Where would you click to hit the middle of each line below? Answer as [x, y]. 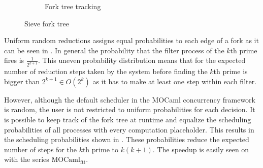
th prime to [100, 149]
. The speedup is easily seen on [201, 149]
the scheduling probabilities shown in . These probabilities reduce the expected [127, 139]
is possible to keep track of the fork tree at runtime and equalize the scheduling [128, 120]
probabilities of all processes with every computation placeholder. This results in [129, 129]
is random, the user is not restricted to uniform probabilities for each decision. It [130, 109]
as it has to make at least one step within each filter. [175, 81]
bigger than [22, 81]
